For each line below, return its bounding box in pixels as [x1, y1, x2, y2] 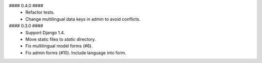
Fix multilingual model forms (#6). [25, 43, 93, 49]
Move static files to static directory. [25, 36, 96, 42]
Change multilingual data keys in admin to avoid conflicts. [25, 16, 141, 22]
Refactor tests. [25, 10, 55, 15]
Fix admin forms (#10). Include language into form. [25, 50, 127, 55]
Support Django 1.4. [25, 29, 65, 36]
